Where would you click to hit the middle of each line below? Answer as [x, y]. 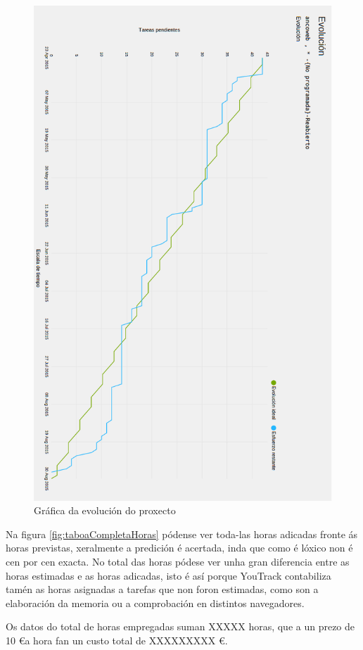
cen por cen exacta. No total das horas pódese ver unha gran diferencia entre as [178, 562]
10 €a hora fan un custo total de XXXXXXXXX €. [117, 641]
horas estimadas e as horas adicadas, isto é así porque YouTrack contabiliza [168, 575]
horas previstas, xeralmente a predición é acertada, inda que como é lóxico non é [179, 548]
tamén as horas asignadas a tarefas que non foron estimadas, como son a [162, 589]
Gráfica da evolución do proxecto [105, 510]
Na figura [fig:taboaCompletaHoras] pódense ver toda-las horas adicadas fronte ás [182, 534]
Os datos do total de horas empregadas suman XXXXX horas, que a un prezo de [180, 626]
